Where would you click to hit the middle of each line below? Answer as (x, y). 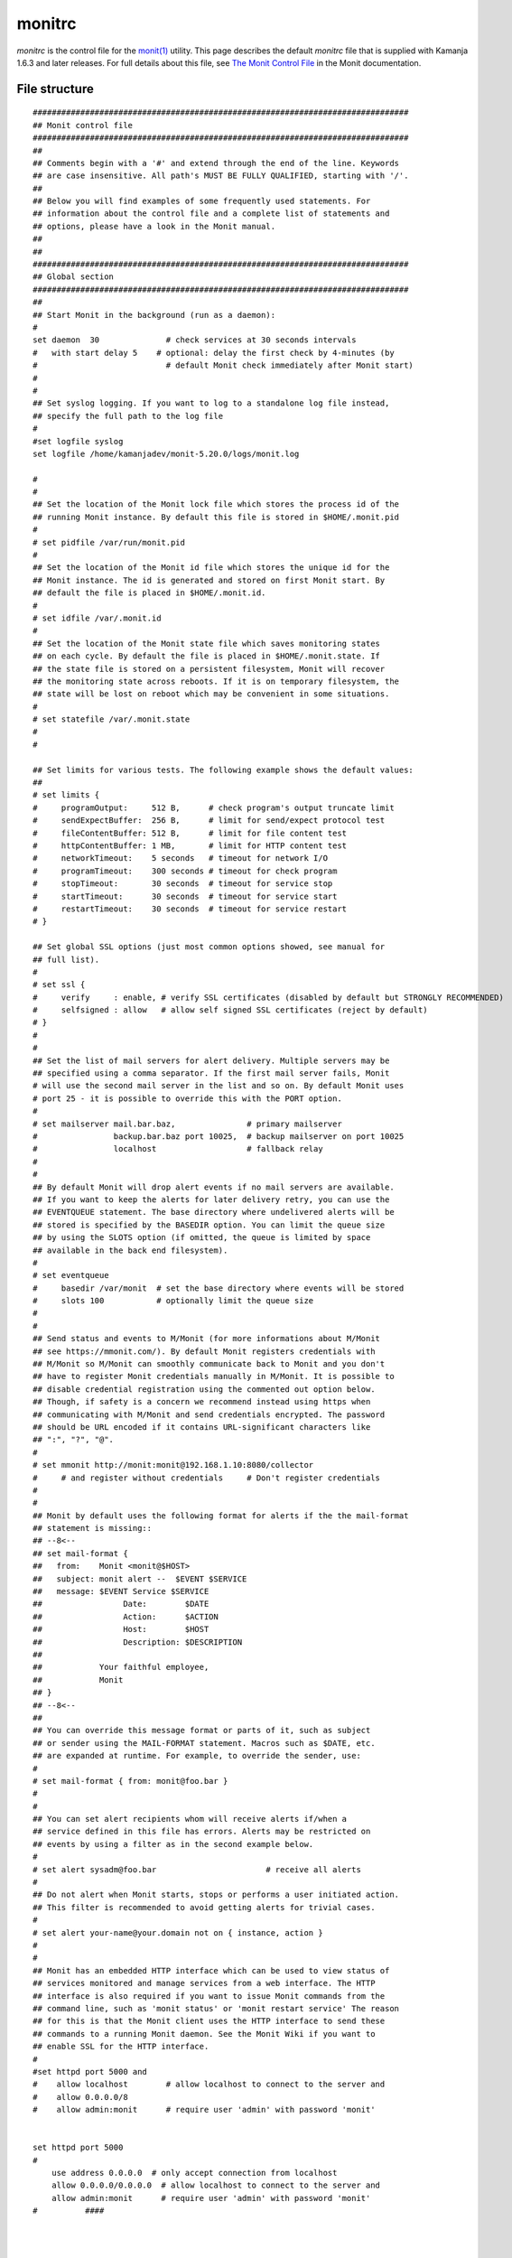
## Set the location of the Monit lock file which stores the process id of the (216, 504)
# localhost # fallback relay (178, 1149)
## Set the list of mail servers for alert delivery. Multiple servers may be (211, 1060)
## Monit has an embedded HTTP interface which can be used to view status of (211, 1970)
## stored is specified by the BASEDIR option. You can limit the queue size (209, 1225)
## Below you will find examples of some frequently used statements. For (202, 201)
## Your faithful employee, (121, 1667)
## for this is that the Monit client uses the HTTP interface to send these (209, 2021)
